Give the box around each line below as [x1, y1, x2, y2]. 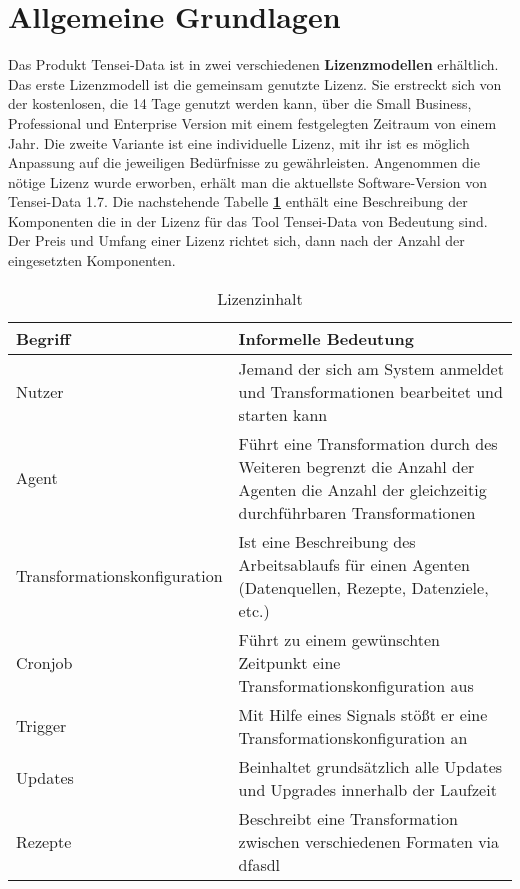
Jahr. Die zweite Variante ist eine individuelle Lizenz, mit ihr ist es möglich [8, 132, 470, 153]
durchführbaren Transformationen [238, 500, 476, 524]
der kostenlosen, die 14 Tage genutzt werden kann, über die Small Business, [8, 93, 472, 114]
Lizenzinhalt [217, 286, 303, 310]
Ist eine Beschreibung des [238, 529, 416, 553]
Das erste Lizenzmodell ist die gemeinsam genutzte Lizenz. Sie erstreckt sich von [8, 73, 502, 94]
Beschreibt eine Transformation [238, 806, 458, 830]
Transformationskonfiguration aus [238, 673, 474, 697]
